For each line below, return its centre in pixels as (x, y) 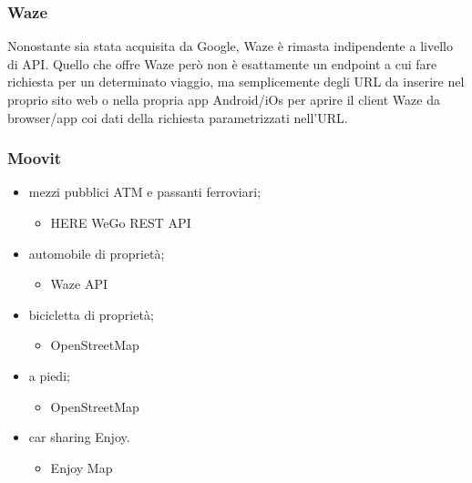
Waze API (79, 284)
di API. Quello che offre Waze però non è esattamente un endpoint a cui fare (222, 63)
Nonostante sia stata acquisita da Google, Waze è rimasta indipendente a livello (230, 46)
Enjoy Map (82, 467)
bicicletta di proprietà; (91, 314)
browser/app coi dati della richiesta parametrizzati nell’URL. (178, 117)
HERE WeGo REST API (121, 222)
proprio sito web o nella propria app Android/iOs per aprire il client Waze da (224, 99)
